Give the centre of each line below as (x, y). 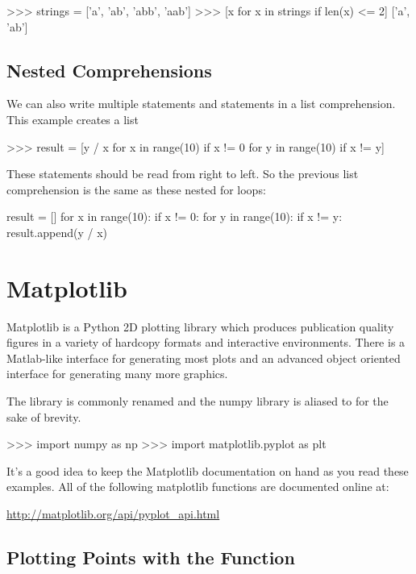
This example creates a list (73, 119)
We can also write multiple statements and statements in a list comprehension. (201, 104)
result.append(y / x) (57, 232)
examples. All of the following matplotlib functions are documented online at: (198, 487)
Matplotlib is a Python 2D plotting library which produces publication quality (200, 326)
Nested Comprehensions (109, 70)
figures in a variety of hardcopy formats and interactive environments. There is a (206, 342)
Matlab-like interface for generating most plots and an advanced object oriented (204, 358)
